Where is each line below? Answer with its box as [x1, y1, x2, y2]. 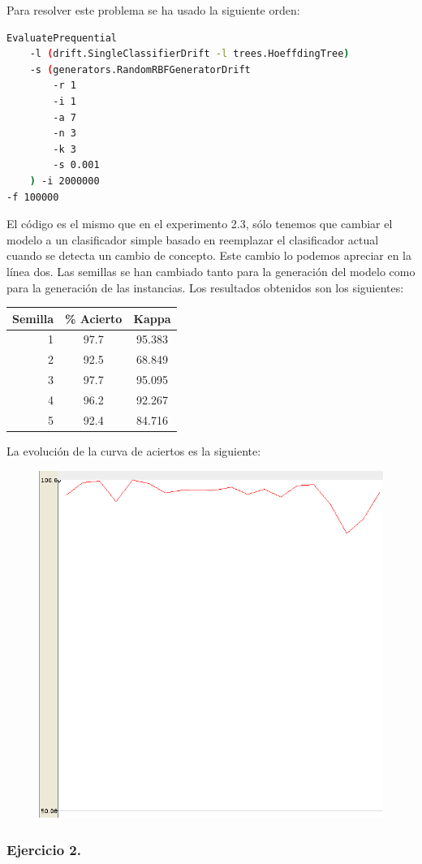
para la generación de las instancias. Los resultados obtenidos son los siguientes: [6, 279, 404, 296]
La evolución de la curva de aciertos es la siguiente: [6, 442, 261, 459]
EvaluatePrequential [6, 32, 118, 44]
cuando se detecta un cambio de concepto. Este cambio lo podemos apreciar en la [6, 247, 411, 264]
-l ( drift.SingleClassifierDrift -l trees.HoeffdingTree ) [29, 48, 350, 60]
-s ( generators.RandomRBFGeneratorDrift [29, 63, 251, 76]
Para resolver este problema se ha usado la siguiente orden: [6, 2, 300, 18]
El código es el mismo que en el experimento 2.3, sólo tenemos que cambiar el [6, 215, 393, 232]
